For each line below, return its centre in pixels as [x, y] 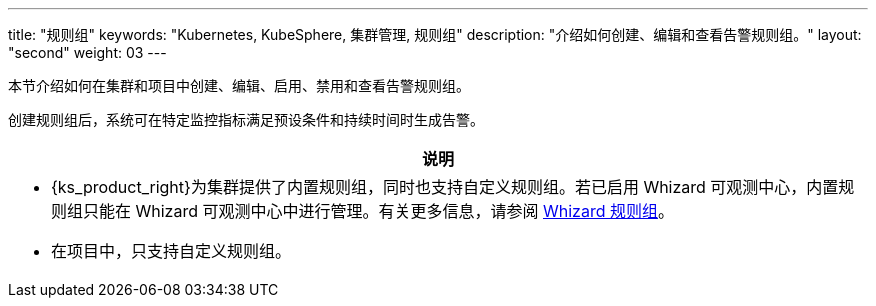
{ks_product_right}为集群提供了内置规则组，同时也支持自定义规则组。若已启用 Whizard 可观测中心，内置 [445, 187]
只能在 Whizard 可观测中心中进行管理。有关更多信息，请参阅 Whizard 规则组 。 [378, 211]
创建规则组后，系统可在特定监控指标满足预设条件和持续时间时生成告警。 [246, 119]
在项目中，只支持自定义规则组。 [171, 251]
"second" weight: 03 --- [87, 52]
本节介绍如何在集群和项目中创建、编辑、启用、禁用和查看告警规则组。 [239, 85]
